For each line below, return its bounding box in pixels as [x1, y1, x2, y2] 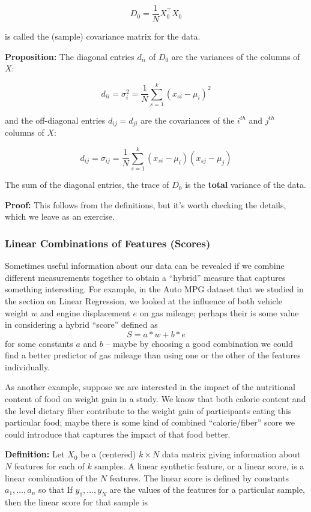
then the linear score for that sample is [5, 496, 148, 508]
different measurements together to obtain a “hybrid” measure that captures [5, 271, 286, 283]
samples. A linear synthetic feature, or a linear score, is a [94, 460, 304, 472]
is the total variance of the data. [185, 178, 306, 191]
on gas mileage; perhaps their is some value [139, 306, 299, 319]
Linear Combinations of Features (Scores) [5, 235, 211, 250]
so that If [38, 483, 73, 496]
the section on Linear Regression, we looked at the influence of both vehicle [5, 294, 282, 307]
